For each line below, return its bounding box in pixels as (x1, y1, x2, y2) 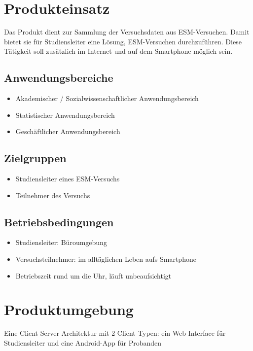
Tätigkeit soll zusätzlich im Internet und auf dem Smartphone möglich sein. (4, 46, 233, 56)
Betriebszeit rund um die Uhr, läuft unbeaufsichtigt (15, 270, 172, 281)
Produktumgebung (4, 299, 134, 319)
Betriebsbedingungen (4, 214, 114, 229)
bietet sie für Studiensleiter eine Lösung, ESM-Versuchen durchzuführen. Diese (4, 36, 242, 46)
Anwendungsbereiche (4, 70, 113, 85)
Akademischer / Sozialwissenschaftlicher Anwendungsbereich (15, 93, 199, 104)
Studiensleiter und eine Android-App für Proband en (4, 337, 162, 348)
